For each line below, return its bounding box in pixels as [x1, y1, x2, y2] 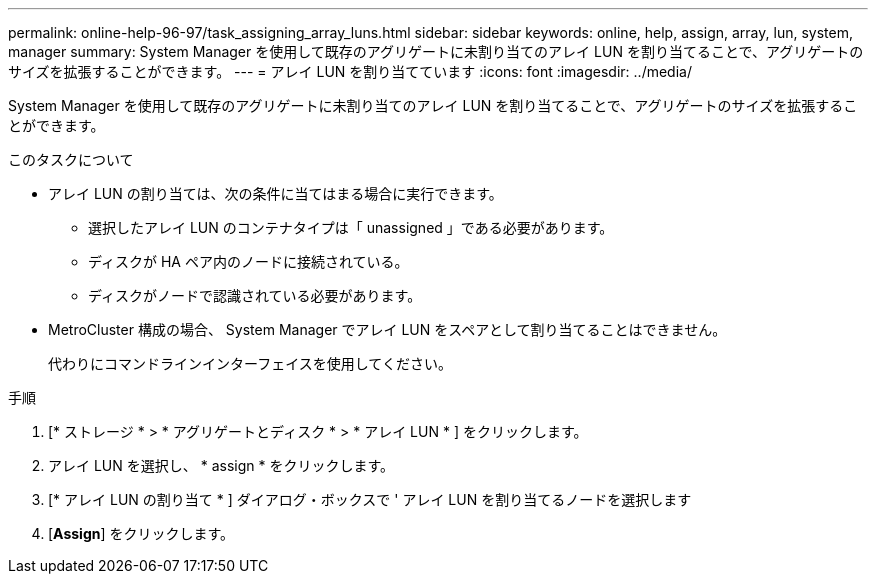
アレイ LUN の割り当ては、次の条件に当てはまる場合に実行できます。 [48, 185, 503, 202]
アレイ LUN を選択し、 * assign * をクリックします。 [48, 457, 395, 474]
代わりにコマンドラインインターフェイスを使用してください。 [48, 355, 452, 372]
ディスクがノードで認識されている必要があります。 [88, 287, 422, 304]
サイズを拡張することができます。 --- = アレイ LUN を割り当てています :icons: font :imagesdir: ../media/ [8, 63, 692, 80]
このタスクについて [8, 151, 134, 168]
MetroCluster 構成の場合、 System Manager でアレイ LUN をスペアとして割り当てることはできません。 [48, 321, 727, 338]
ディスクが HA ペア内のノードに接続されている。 [88, 253, 409, 270]
